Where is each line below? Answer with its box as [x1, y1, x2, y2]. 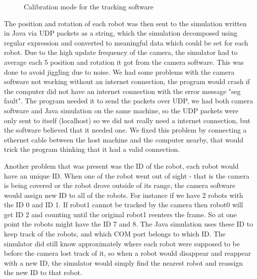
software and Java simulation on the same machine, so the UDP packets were [4, 105, 239, 115]
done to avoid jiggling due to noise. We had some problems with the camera [4, 66, 235, 77]
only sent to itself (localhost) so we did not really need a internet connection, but [4, 115, 251, 125]
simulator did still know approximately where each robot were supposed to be [4, 238, 240, 248]
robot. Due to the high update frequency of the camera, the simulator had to [4, 47, 238, 57]
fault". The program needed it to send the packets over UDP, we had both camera [4, 95, 253, 106]
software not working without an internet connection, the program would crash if [4, 76, 250, 87]
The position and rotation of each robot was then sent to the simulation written [4, 18, 247, 28]
